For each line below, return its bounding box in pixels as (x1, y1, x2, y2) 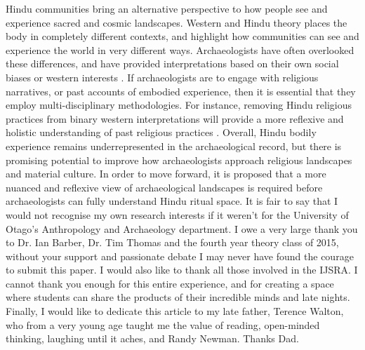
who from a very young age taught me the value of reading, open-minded (6, 317, 320, 332)
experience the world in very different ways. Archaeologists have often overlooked (6, 42, 354, 57)
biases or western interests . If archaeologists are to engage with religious (6, 69, 319, 84)
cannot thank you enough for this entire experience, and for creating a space (6, 276, 334, 290)
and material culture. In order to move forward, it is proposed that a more (6, 166, 326, 181)
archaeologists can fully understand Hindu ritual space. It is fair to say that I (6, 194, 338, 208)
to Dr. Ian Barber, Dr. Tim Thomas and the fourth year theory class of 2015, (6, 235, 339, 250)
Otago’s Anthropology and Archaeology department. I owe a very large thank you (6, 221, 358, 236)
